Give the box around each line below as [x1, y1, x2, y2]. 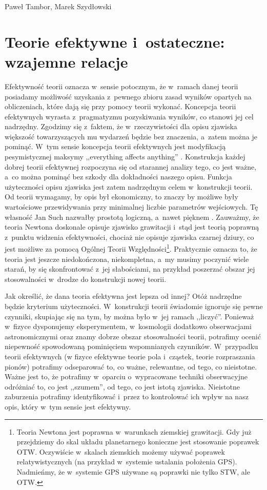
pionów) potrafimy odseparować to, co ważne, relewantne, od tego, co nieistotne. [5, 361, 257, 372]
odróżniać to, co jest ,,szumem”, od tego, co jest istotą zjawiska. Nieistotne [5, 381, 240, 392]
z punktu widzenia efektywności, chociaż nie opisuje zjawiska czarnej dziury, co [5, 231, 254, 242]
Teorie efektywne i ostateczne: [5, 31, 225, 52]
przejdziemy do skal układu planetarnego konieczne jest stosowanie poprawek [16, 436, 259, 447]
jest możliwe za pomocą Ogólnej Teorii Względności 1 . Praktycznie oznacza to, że [5, 242, 257, 254]
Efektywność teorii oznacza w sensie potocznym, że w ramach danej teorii [5, 80, 238, 91]
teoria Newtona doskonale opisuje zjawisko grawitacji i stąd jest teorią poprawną [5, 221, 259, 232]
